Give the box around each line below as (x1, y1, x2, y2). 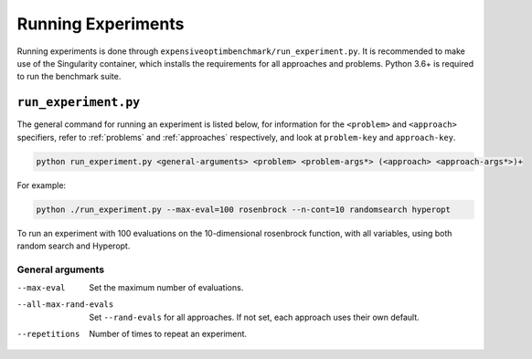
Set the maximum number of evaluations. (89, 282, 244, 293)
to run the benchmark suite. (16, 71, 122, 82)
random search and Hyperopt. (16, 240, 131, 251)
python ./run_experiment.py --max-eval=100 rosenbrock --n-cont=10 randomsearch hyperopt (36, 204, 452, 215)
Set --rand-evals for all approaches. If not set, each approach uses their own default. (89, 311, 420, 322)
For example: (16, 179, 67, 191)
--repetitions (16, 329, 80, 340)
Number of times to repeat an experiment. (89, 329, 247, 340)
